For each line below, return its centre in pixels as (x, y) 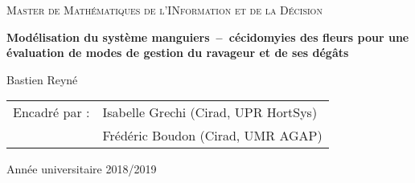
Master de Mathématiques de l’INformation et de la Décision (164, 10)
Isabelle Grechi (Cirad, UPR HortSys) (210, 112)
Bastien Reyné (42, 79)
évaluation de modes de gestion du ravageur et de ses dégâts (178, 53)
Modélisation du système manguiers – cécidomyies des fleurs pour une (208, 37)
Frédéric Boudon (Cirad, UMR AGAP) (212, 136)
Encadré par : (51, 112)
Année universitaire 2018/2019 (82, 169)
